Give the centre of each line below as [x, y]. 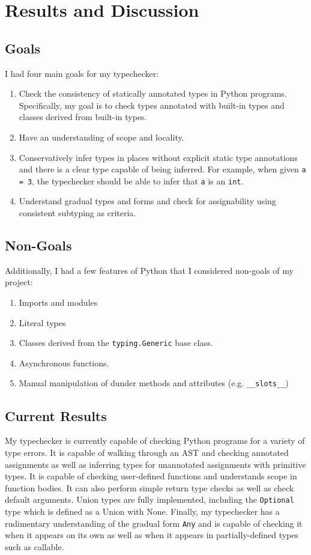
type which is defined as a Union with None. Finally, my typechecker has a [142, 511]
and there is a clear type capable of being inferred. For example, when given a [162, 169]
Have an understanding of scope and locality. [101, 137]
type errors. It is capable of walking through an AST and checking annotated [147, 452]
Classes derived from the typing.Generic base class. [116, 343]
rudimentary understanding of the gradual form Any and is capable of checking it [154, 523]
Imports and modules [58, 302]
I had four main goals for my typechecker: [82, 73]
